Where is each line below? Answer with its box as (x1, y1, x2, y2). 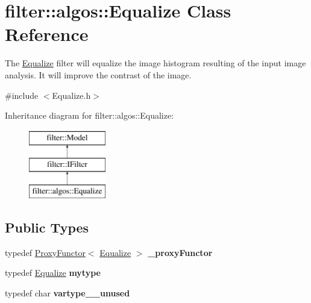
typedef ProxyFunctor (5, 246, 86, 258)
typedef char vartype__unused (5, 287, 130, 299)
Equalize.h (52, 89, 91, 101)
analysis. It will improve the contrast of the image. (5, 68, 192, 81)
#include (5, 89, 39, 101)
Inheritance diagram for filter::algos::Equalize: (5, 109, 174, 122)
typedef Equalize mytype (5, 266, 101, 279)
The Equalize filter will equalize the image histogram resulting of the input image (5, 57, 306, 69)
